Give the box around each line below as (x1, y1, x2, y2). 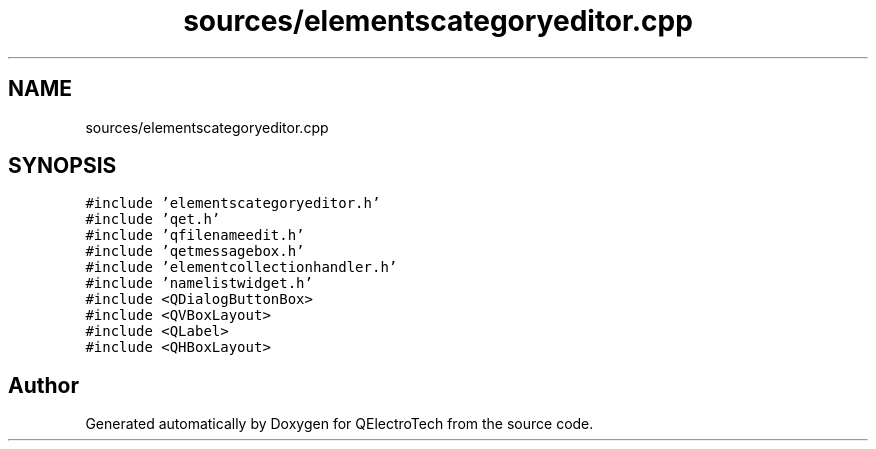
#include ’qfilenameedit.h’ (85, 227, 305, 244)
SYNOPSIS (8, 153, 117, 179)
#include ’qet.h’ (85, 211, 221, 228)
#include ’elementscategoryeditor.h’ (85, 195, 381, 212)
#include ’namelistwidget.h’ (85, 275, 313, 292)
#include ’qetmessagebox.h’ (85, 243, 305, 260)
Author (8, 372, 79, 398)
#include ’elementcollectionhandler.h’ (85, 259, 398, 276)
